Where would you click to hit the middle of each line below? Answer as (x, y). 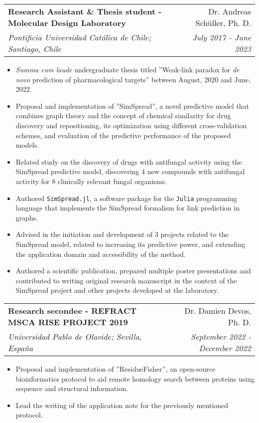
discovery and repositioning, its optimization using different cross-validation (131, 125)
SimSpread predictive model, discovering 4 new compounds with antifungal (130, 171)
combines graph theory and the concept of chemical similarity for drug (123, 115)
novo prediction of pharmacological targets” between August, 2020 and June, (133, 79)
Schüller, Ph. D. (223, 23)
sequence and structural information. (72, 388)
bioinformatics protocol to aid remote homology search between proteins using (135, 378)
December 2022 (225, 348)
